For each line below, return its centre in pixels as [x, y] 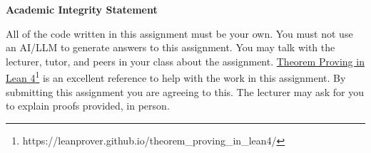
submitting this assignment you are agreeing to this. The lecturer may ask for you [185, 91]
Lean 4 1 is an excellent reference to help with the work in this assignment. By [176, 77]
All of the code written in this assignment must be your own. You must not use [179, 33]
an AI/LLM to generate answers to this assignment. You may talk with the [171, 47]
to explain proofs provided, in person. [88, 106]
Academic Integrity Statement [82, 9]
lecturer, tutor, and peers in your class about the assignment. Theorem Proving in [185, 61]
